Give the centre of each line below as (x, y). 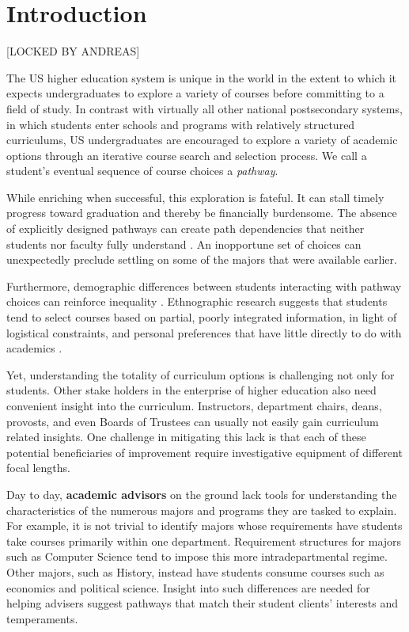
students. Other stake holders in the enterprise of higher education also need (191, 390)
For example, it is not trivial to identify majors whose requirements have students (204, 525)
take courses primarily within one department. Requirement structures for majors (204, 541)
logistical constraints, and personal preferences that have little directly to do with (204, 332)
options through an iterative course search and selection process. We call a (187, 155)
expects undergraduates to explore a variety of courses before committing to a (195, 93)
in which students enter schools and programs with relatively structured (181, 124)
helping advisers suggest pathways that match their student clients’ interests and (203, 603)
